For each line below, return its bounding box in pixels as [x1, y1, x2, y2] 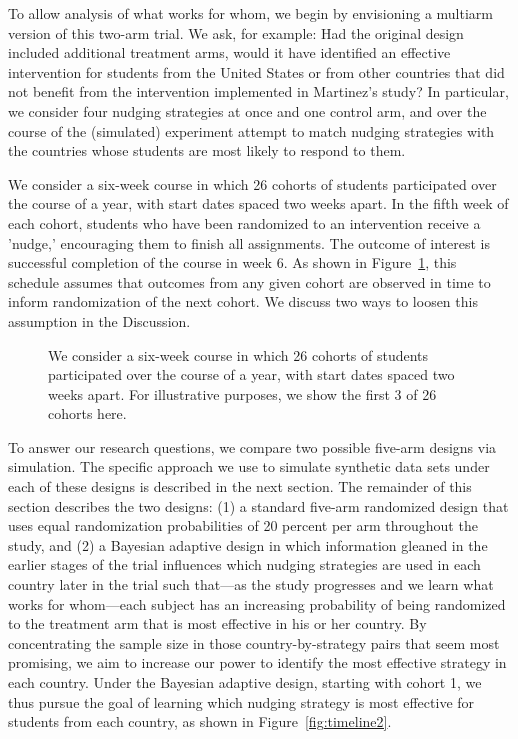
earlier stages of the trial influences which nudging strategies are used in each [8, 554, 481, 575]
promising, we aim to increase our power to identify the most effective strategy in [8, 652, 507, 673]
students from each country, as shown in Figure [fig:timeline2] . [8, 711, 392, 732]
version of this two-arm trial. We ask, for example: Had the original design [8, 22, 464, 43]
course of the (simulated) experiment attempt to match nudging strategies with [8, 120, 495, 141]
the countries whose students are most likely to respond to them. [8, 140, 406, 161]
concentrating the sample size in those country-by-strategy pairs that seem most [8, 632, 500, 653]
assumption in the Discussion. [8, 310, 191, 331]
